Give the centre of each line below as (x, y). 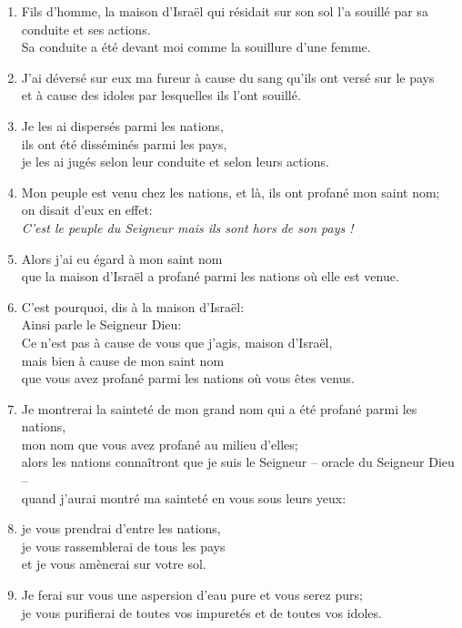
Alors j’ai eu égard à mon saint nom (122, 258)
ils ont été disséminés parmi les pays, (124, 143)
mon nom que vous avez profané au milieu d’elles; (160, 444)
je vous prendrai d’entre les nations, (121, 528)
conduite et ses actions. (86, 29)
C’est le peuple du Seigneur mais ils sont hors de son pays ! (187, 227)
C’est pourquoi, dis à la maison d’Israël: (133, 306)
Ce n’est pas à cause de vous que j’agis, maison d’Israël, (177, 342)
